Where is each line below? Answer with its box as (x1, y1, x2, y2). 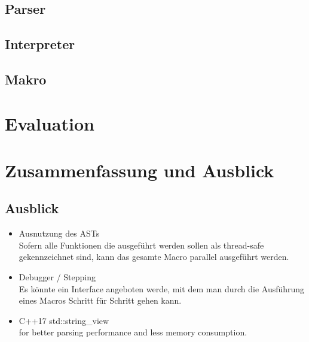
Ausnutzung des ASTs (19, 227, 100, 240)
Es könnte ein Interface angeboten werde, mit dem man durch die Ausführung (19, 282, 305, 295)
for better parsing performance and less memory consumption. (19, 326, 247, 338)
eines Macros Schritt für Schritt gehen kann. (19, 294, 182, 307)
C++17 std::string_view (19, 314, 109, 326)
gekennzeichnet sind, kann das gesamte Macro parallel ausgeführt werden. (19, 250, 289, 263)
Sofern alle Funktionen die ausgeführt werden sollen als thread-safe (19, 238, 264, 251)
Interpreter (5, 35, 75, 53)
